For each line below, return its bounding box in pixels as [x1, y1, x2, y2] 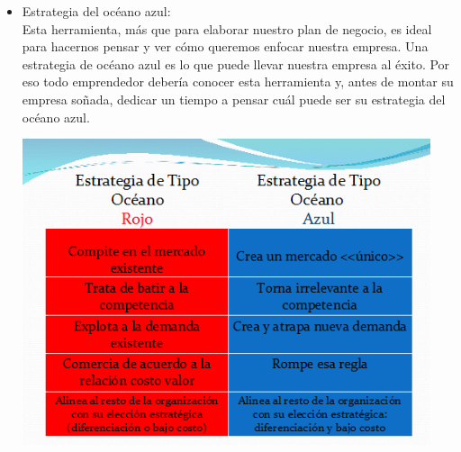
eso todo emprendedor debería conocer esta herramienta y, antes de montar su [22, 72, 454, 91]
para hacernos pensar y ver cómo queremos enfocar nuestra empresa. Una [22, 37, 429, 56]
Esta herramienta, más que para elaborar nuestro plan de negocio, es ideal [22, 19, 432, 38]
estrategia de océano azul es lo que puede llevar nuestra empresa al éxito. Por [22, 54, 450, 73]
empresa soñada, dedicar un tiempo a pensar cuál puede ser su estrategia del [22, 89, 446, 108]
